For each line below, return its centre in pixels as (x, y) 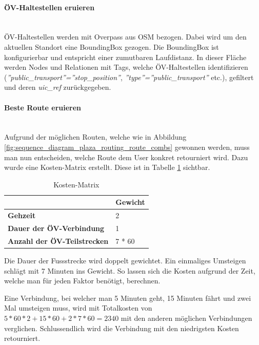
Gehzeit (22, 215)
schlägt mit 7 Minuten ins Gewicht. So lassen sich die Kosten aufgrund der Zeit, (130, 270)
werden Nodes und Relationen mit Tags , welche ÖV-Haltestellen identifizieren (126, 67)
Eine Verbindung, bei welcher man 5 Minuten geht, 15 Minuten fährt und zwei (128, 298)
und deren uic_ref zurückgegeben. (58, 87)
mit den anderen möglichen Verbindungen (186, 318)
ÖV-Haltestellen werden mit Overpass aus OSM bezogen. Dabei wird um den (125, 37)
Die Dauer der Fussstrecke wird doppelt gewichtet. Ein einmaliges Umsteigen (125, 260)
